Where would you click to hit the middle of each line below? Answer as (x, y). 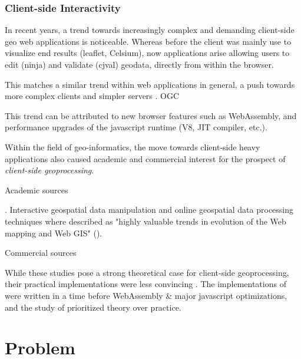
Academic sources (37, 190)
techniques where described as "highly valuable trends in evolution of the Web (145, 221)
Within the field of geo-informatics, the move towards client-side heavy (133, 146)
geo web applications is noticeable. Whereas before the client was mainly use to (148, 41)
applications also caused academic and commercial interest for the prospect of (145, 158)
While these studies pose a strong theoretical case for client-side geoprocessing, (147, 272)
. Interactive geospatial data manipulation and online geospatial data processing (149, 210)
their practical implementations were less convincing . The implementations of (145, 284)
